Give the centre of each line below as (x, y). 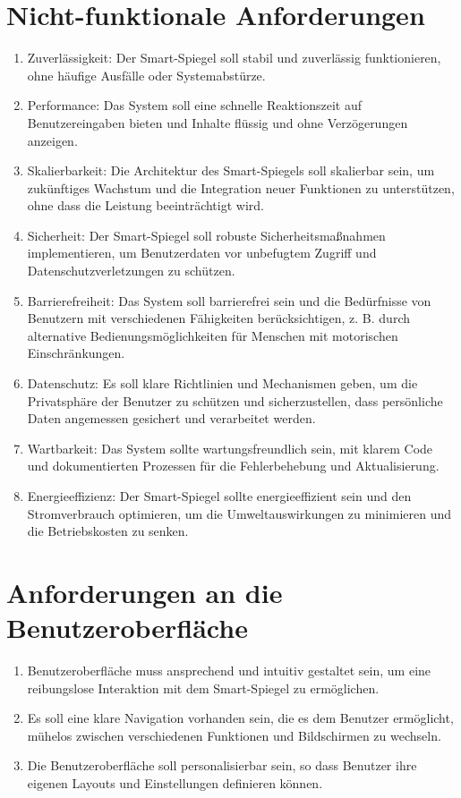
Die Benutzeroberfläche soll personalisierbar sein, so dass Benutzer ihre (222, 765)
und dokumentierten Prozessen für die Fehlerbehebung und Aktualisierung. (233, 466)
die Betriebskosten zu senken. (108, 531)
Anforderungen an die (145, 592)
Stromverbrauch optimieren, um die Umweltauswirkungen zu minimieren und (239, 513)
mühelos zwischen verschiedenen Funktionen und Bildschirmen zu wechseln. (234, 735)
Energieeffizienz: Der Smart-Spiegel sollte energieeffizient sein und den (219, 496)
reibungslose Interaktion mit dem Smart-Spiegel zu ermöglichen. (203, 688)
